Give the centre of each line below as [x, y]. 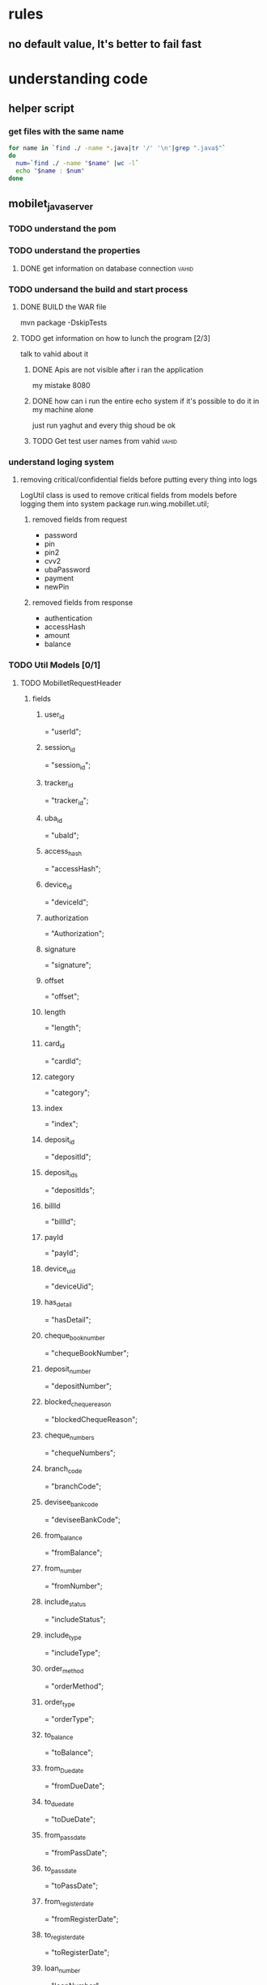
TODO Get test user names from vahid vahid [105, 441]
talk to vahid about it [54, 354]
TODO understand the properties [74, 250]
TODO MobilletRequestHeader [70, 683]
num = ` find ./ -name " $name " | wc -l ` [77, 164]
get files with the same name [66, 132]
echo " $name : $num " [50, 171]
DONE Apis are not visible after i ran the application [118, 369]
